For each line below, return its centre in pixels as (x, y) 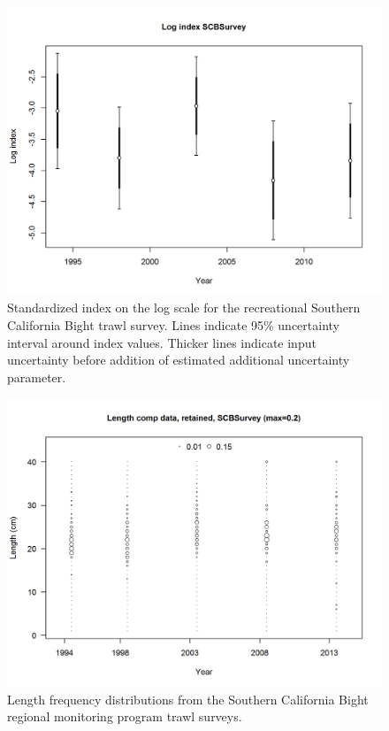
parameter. (37, 377)
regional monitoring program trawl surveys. (125, 716)
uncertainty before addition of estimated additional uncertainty (179, 360)
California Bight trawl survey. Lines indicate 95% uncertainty (173, 325)
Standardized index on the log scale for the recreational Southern (184, 308)
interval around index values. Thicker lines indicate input (162, 342)
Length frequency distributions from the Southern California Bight (188, 699)
